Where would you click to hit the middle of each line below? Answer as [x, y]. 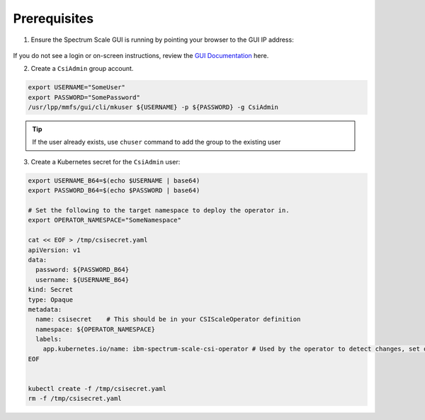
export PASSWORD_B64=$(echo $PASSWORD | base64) [114, 191]
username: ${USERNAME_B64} [83, 279]
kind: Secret [51, 290]
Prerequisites [53, 18]
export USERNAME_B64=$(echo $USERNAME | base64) [114, 180]
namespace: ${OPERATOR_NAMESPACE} [96, 329]
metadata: [45, 309]
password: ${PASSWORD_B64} [83, 270]
